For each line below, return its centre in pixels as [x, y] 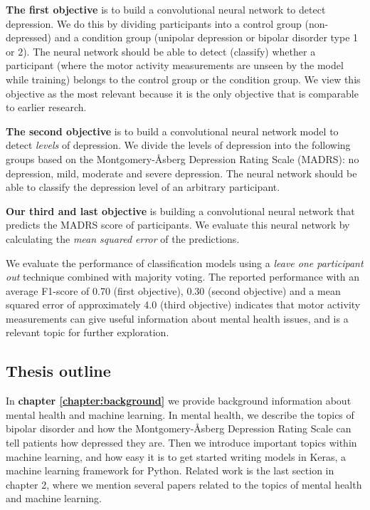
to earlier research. [46, 107]
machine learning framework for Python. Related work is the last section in [170, 470]
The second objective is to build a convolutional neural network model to [172, 131]
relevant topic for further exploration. [88, 332]
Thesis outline [58, 371]
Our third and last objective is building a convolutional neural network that [180, 210]
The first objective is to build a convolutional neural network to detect [166, 9]
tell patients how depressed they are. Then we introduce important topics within [181, 443]
